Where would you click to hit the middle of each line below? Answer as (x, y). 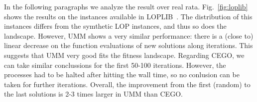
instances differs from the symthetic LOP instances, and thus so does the (115, 26)
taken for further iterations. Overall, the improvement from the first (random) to (127, 84)
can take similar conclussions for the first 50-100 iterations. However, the (115, 65)
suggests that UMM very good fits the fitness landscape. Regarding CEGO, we (124, 55)
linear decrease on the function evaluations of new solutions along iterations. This (128, 45)
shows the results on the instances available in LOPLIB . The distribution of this (128, 16)
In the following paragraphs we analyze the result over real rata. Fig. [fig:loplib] (126, 6)
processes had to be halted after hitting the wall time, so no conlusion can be (122, 75)
